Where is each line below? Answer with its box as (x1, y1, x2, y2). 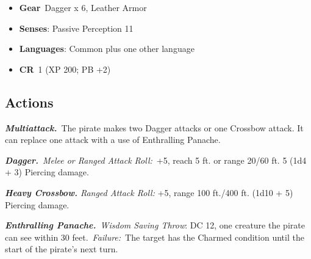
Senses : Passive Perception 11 (19, 21, 134, 34)
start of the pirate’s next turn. (5, 243, 118, 255)
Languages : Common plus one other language (19, 42, 195, 55)
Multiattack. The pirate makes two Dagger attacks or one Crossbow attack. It (5, 121, 304, 134)
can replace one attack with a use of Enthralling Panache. (5, 133, 221, 146)
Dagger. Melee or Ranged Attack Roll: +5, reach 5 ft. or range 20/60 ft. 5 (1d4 (5, 153, 307, 166)
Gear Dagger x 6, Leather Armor (19, 1, 147, 13)
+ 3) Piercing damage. (5, 166, 89, 178)
